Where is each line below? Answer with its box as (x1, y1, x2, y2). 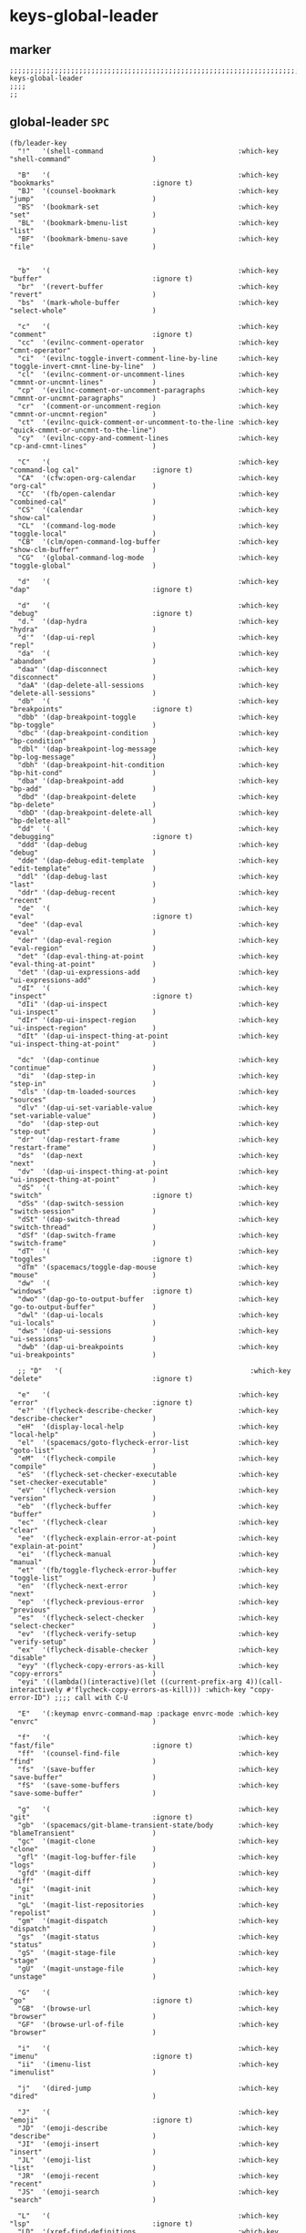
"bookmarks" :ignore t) (9, 179, 194, 188)
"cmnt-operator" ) (9, 345, 157, 355)
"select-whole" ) (9, 306, 157, 315)
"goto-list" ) (9, 1446, 157, 1455)
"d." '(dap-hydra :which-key (17, 617, 280, 626)
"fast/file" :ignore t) (9, 1741, 194, 1750)
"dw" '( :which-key (17, 1278, 280, 1287)
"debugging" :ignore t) (9, 832, 194, 841)
